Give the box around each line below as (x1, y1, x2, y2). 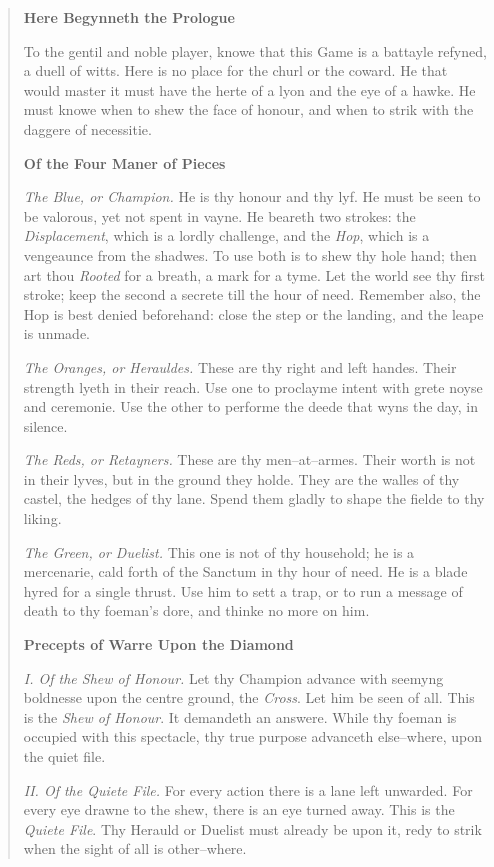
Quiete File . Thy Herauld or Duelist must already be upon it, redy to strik (23, 818, 482, 839)
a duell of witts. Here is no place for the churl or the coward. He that (23, 60, 448, 81)
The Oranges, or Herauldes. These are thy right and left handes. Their (23, 356, 457, 377)
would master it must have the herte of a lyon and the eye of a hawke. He (23, 79, 476, 100)
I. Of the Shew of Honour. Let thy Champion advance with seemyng (23, 667, 444, 688)
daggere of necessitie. (23, 118, 152, 139)
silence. (23, 415, 68, 436)
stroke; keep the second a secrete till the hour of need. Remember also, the (23, 284, 481, 305)
